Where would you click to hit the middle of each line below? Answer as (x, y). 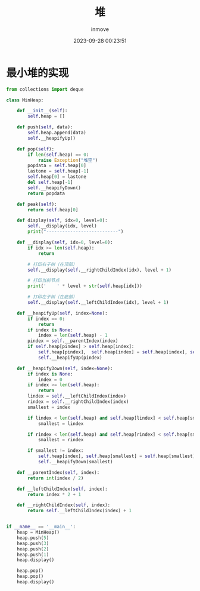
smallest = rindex (61, 440)
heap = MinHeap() (38, 532)
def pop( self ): (36, 149)
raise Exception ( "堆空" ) (68, 160)
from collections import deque (45, 89)
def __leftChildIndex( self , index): (62, 489)
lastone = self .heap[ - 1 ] (58, 171)
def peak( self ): (37, 204)
